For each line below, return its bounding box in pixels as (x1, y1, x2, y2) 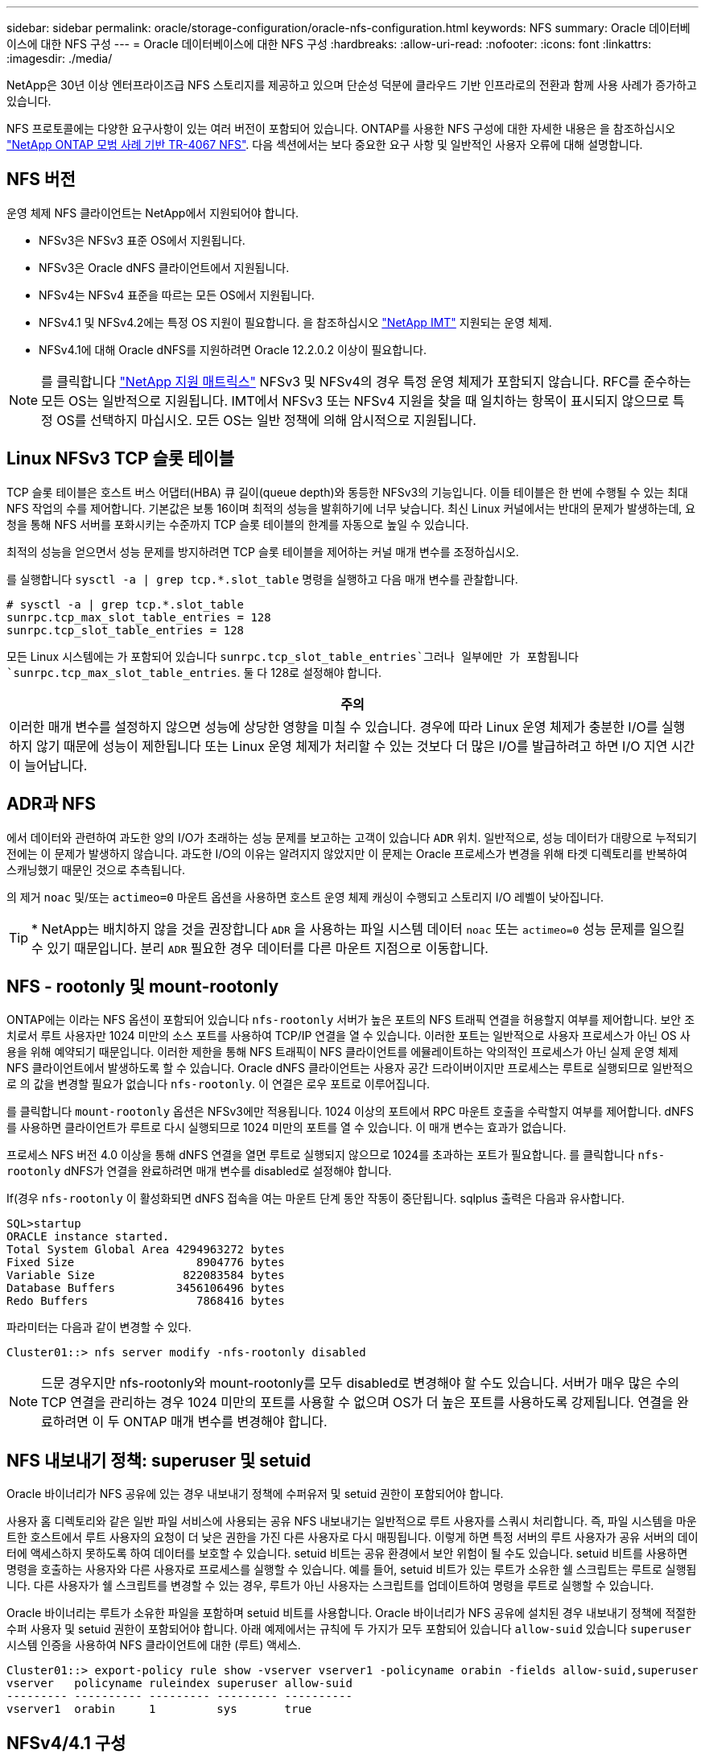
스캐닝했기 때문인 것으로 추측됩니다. (6, 862, 185, 877)
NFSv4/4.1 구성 (6, 1732, 126, 1753)
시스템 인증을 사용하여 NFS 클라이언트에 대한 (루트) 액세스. (6, 1638, 301, 1653)
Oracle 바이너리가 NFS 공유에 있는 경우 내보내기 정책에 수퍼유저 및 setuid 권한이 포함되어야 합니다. (6, 1487, 504, 1501)
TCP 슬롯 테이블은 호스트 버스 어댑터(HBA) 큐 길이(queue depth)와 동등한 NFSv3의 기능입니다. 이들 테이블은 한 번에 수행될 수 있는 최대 (6, 485, 688, 499)
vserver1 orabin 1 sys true (6, 1702, 312, 1716)
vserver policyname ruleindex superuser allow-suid (6, 1677, 352, 1690)
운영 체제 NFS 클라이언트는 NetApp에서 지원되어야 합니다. (6, 205, 299, 220)
